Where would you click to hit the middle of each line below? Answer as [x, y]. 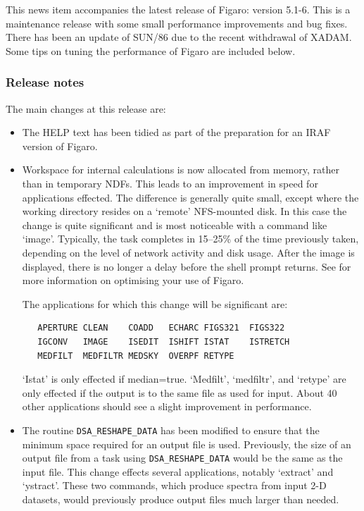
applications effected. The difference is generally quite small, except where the [190, 197]
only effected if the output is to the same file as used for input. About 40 [180, 392]
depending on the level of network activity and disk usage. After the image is [188, 252]
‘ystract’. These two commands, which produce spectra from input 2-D [174, 485]
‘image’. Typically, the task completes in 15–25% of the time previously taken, [190, 239]
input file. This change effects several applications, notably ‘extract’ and [178, 471]
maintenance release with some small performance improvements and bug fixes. [177, 23]
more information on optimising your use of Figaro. [133, 280]
